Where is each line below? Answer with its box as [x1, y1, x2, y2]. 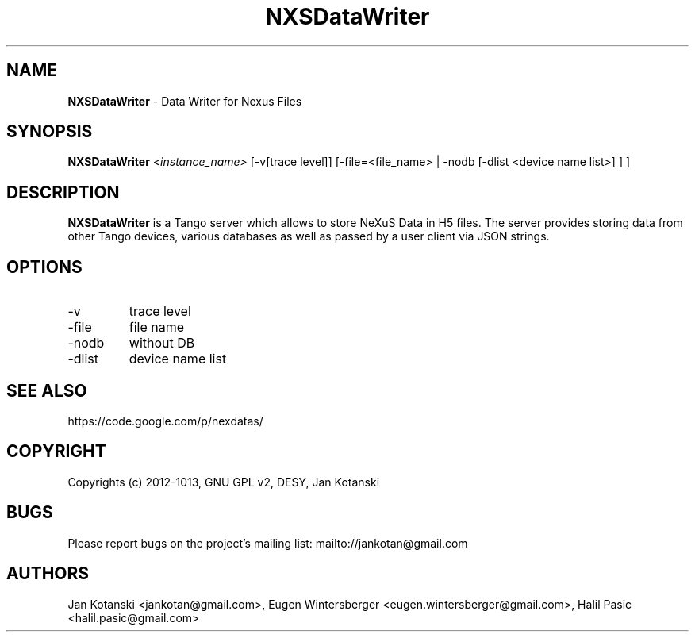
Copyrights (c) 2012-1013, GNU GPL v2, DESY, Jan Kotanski [67, 475, 380, 489]
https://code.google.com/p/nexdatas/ [67, 413, 263, 428]
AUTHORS [6, 563, 90, 584]
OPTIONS [6, 256, 83, 277]
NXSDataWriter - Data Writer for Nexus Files [67, 94, 302, 108]
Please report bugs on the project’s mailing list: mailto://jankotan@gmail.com [67, 536, 468, 550]
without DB [129, 335, 195, 352]
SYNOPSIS [6, 121, 93, 142]
